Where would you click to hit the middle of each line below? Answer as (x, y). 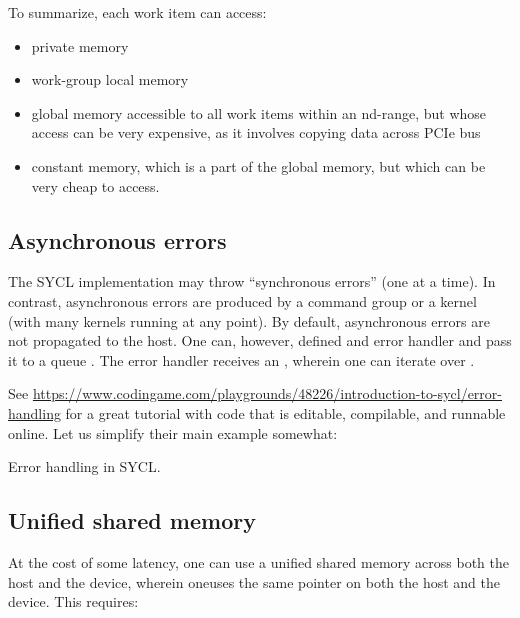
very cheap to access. (95, 185)
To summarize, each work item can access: (137, 12)
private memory (80, 45)
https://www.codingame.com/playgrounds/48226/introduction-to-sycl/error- (267, 393)
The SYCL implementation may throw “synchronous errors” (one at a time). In (252, 281)
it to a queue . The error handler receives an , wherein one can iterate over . (241, 359)
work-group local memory (110, 79)
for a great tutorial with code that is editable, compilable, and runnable (285, 412)
